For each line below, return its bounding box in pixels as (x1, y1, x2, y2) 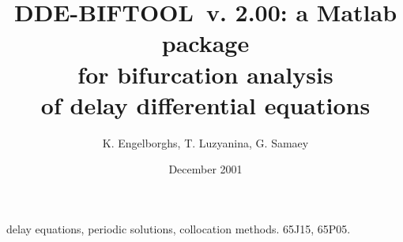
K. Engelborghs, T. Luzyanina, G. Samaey (102, 134, 309, 151)
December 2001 (168, 161, 243, 177)
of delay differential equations (40, 88, 371, 121)
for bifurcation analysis (77, 58, 333, 90)
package (161, 27, 250, 59)
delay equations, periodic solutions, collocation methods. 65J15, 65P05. (6, 220, 351, 236)
